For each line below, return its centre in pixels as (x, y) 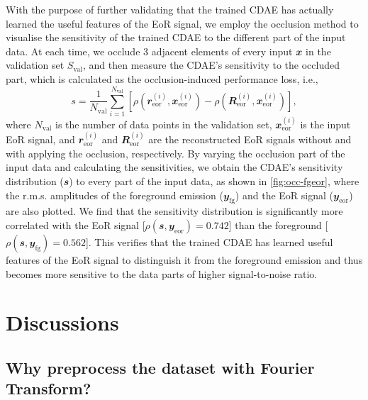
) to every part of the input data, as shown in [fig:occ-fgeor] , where (214, 181)
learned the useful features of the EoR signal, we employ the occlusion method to (182, 23)
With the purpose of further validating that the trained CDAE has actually (170, 9)
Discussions (62, 322)
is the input (325, 124)
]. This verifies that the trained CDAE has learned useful (209, 242)
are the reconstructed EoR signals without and (250, 139)
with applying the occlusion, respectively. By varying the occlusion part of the (175, 153)
